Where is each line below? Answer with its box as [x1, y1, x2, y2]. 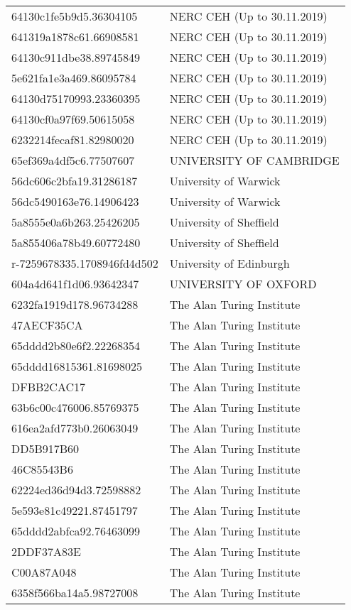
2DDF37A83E [11, 543, 81, 560]
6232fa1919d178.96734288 [11, 296, 139, 312]
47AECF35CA [11, 317, 83, 333]
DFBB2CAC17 [11, 378, 85, 395]
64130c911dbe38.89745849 [11, 49, 140, 65]
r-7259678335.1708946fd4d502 [11, 255, 158, 271]
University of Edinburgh [169, 255, 290, 271]
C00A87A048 [11, 564, 77, 580]
